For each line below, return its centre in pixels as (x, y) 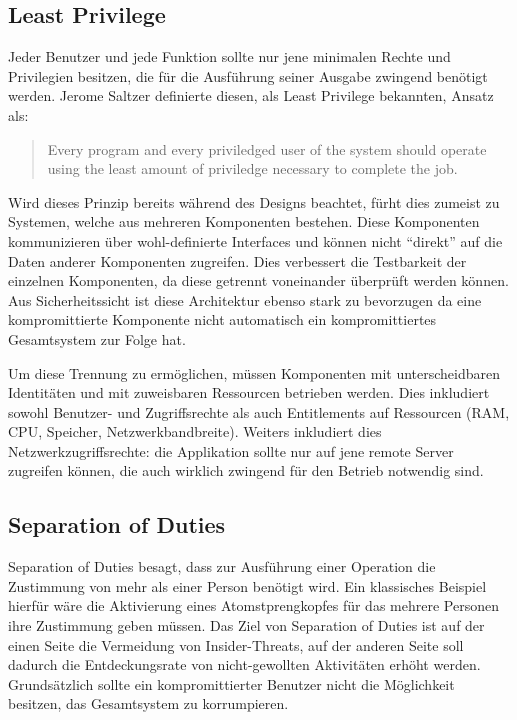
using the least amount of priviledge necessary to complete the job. (252, 168)
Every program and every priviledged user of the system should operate (267, 148)
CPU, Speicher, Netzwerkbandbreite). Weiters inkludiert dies (195, 431)
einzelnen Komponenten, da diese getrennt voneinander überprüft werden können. (258, 280)
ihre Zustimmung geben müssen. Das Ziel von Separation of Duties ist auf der (246, 625)
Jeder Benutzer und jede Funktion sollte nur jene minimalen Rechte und (229, 56)
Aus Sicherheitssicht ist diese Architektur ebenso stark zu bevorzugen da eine (245, 299)
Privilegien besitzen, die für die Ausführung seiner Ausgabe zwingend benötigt (248, 75)
